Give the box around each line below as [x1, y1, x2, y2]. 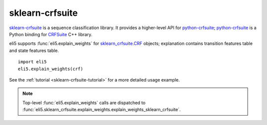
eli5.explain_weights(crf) [18, 66, 84, 72]
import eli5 [18, 59, 47, 65]
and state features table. [9, 47, 59, 53]
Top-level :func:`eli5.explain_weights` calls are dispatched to [22, 99, 146, 106]
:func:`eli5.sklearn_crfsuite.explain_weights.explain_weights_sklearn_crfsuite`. [22, 107, 181, 113]
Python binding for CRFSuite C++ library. [9, 31, 92, 37]
